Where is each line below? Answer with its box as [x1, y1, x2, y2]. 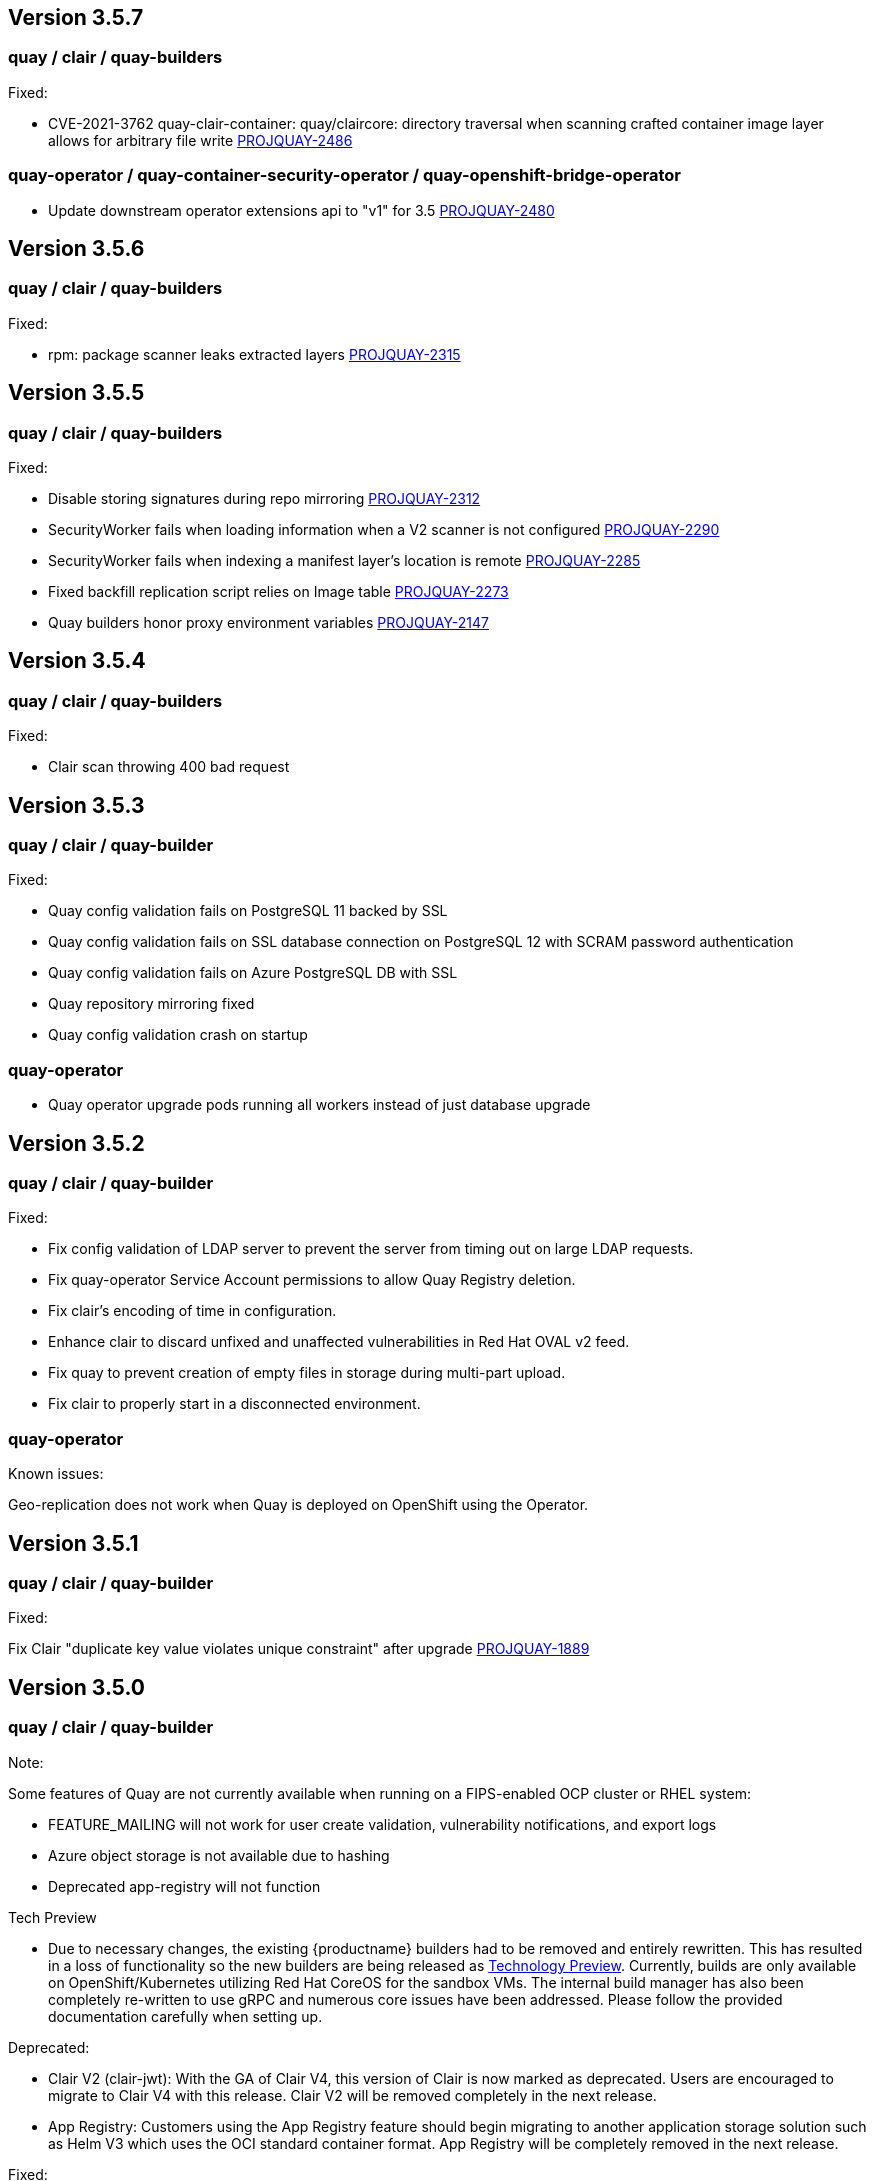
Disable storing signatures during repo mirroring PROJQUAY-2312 [48, 489, 481, 507]
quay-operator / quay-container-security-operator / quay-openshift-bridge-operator [8, 165, 681, 186]
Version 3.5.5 [8, 380, 145, 406]
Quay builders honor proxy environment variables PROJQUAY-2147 [48, 613, 489, 631]
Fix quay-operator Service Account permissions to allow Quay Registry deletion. [48, 1271, 576, 1289]
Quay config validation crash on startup [48, 1026, 308, 1044]
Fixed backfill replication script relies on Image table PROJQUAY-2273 [48, 582, 509, 600]
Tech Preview [8, 1908, 97, 1926]
